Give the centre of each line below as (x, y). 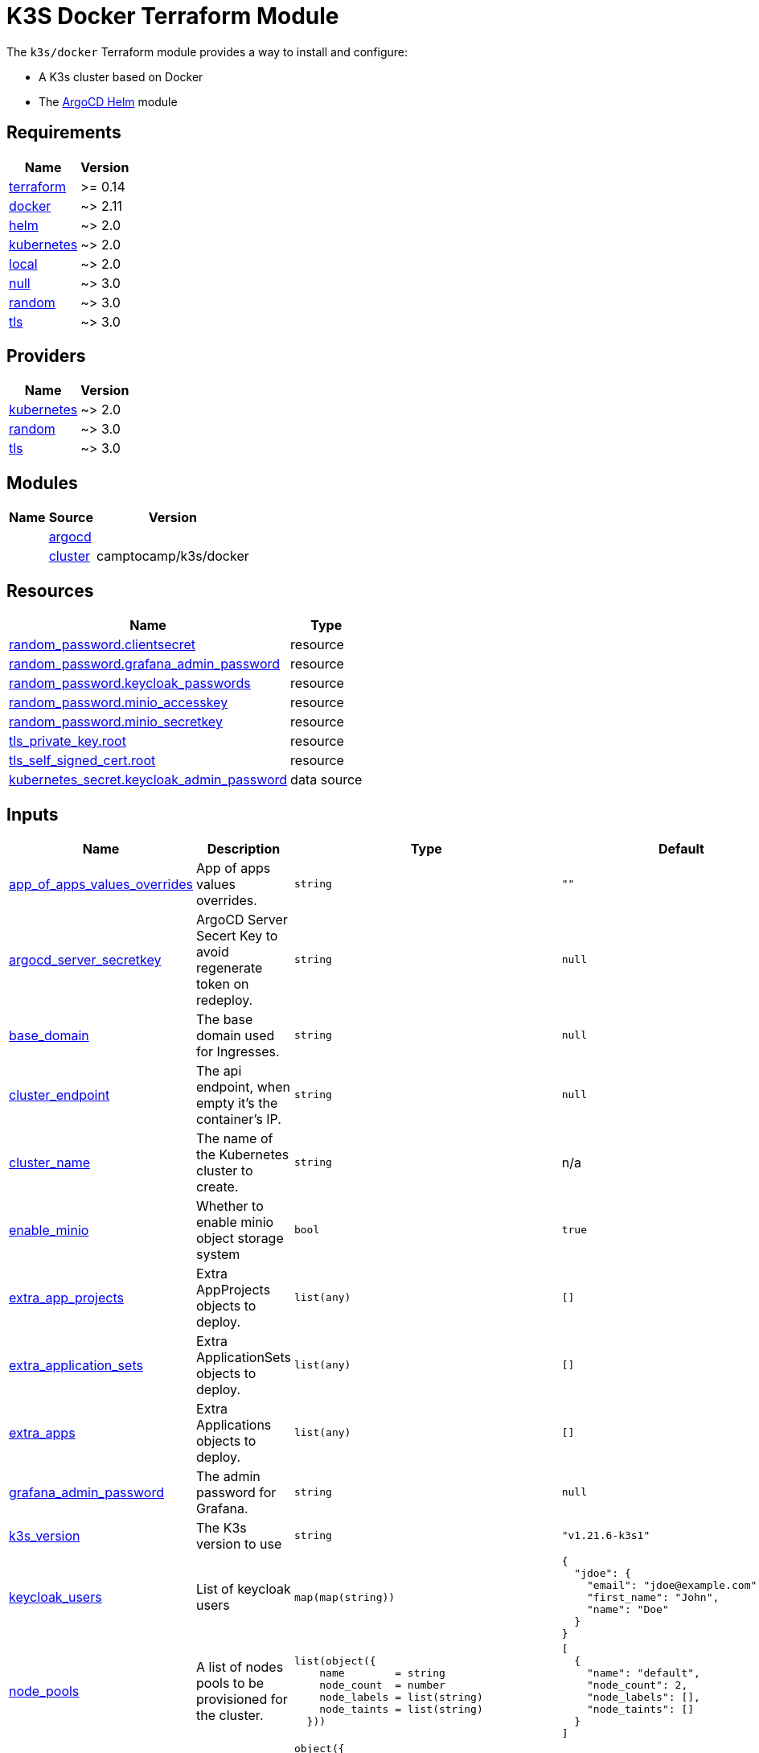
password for (236, 1492)
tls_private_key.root (68, 741)
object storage (240, 1238)
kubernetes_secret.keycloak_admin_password (148, 780)
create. (217, 1186)
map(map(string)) (345, 1597)
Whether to (230, 1206)
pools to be (230, 1683)
